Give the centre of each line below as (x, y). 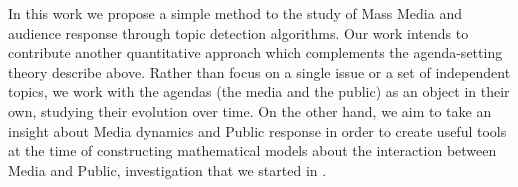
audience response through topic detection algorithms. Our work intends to (238, 32)
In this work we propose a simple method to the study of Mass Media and (235, 13)
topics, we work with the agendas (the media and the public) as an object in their (259, 91)
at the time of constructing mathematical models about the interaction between (252, 150)
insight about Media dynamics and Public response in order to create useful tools (257, 130)
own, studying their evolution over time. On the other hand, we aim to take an (250, 110)
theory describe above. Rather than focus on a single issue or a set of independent (259, 71)
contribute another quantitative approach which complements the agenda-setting (255, 52)
